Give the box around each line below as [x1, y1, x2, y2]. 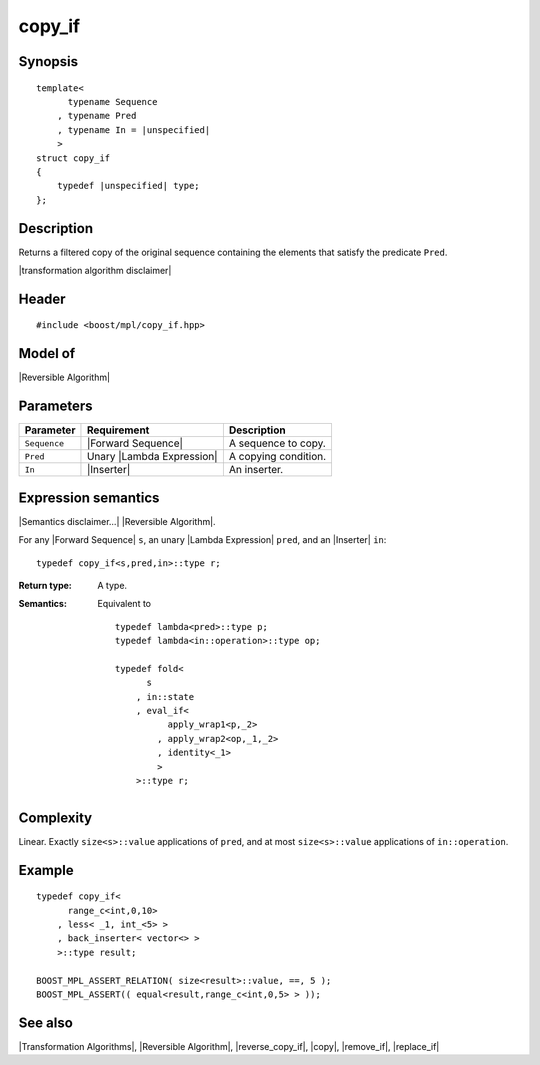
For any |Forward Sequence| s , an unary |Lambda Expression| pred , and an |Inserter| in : [18, 534, 387, 546]
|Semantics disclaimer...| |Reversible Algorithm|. [18, 515, 216, 527]
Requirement [86, 423, 150, 437]
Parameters [18, 398, 93, 415]
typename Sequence [67, 96, 158, 107]
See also [18, 1014, 74, 1031]
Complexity [18, 809, 93, 826]
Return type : [18, 579, 72, 591]
